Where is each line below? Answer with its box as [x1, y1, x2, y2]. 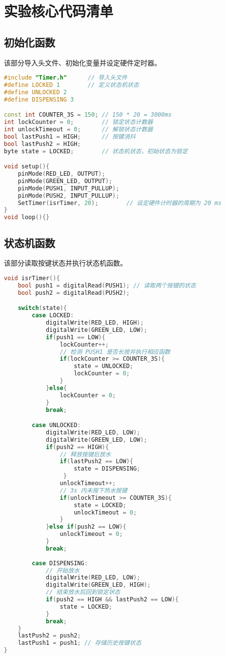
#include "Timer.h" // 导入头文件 [4, 74, 127, 82]
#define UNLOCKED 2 [4, 88, 67, 96]
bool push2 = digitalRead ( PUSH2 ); [18, 289, 130, 296]
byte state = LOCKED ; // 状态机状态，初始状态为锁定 [4, 147, 188, 155]
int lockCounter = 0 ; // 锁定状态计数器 [4, 119, 153, 126]
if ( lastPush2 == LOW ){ [60, 458, 133, 465]
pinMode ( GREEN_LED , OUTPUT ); [18, 177, 112, 185]
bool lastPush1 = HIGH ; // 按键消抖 [4, 133, 136, 140]
